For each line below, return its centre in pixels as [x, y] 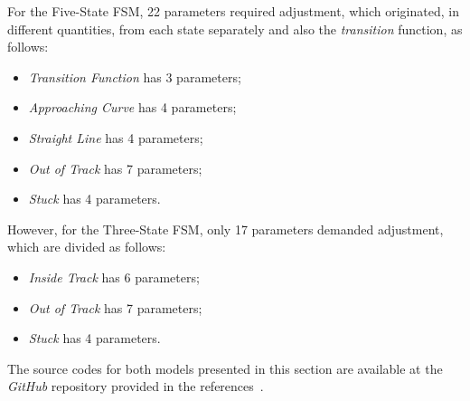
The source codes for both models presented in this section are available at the [225, 368]
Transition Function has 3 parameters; [135, 76]
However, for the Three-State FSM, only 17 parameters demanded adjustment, [226, 229]
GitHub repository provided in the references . [136, 386]
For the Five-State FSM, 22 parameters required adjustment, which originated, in [233, 11]
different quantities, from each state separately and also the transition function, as [235, 29]
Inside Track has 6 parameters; [114, 277]
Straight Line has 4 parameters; [116, 137]
